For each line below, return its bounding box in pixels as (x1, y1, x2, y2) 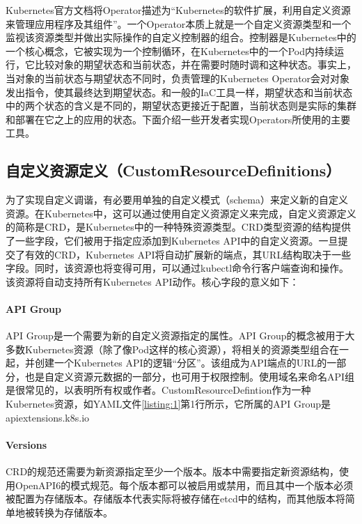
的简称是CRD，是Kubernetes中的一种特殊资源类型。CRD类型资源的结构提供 (6, 219, 351, 234)
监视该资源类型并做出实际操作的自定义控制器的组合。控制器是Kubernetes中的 (6, 30, 356, 45)
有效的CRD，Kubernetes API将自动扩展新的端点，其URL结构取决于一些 (24, 247, 352, 261)
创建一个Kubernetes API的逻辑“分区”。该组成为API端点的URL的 (34, 355, 327, 370)
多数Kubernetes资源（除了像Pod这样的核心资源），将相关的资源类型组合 (6, 341, 330, 356)
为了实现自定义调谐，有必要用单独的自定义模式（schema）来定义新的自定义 (6, 192, 348, 207)
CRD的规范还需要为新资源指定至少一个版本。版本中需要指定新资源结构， (6, 464, 340, 479)
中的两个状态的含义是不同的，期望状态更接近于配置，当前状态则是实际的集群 (6, 98, 356, 113)
